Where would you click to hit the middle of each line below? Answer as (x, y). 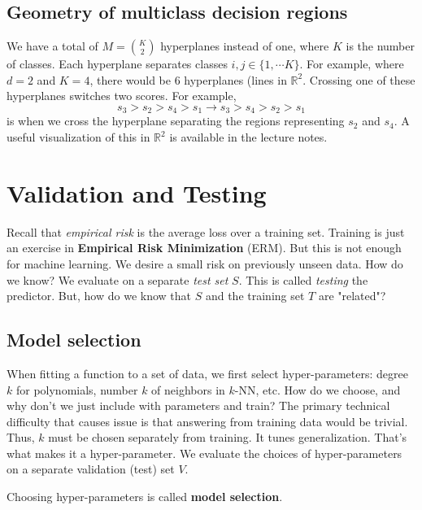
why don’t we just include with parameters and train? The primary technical (198, 405)
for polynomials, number (77, 389)
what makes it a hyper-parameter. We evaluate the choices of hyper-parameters (204, 453)
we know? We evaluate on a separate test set (117, 279)
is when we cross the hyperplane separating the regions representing (176, 121)
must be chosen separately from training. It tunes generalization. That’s (228, 437)
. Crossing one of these (359, 79)
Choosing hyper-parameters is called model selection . (145, 497)
